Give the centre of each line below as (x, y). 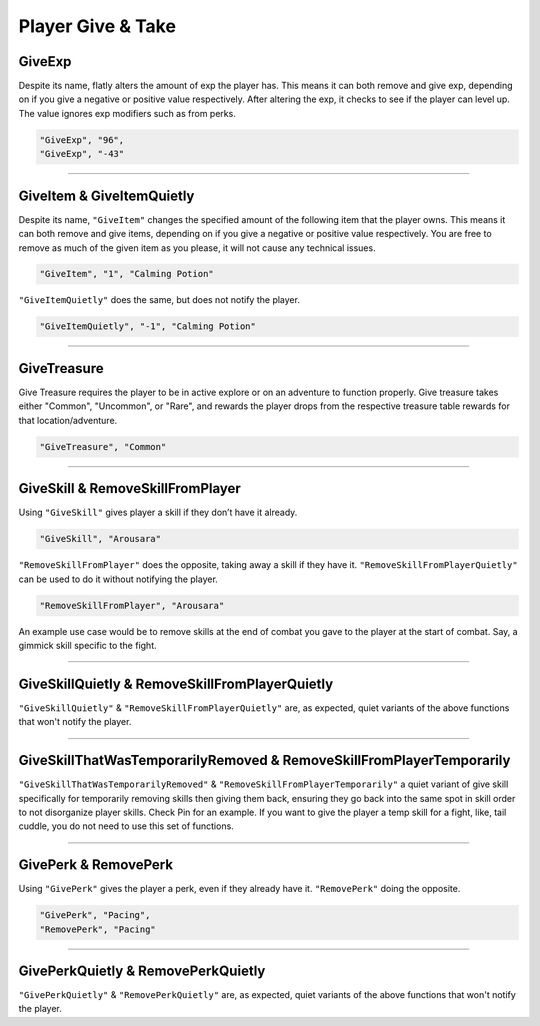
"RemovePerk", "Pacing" (98, 929)
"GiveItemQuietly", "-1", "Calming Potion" (148, 326)
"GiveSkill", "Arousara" (100, 539)
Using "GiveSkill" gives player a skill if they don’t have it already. (158, 512)
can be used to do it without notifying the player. (118, 579)
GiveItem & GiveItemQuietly (106, 195)
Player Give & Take (97, 26)
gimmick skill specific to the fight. (87, 645)
